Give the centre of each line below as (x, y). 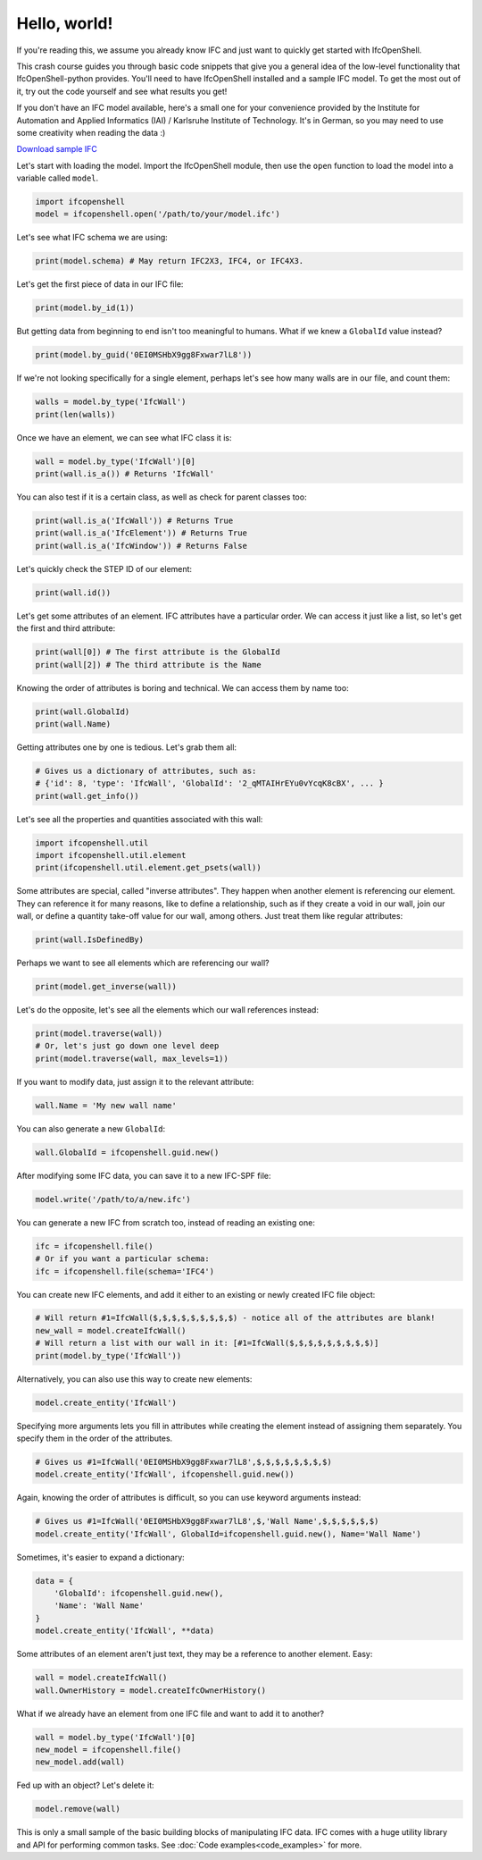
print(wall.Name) (73, 724)
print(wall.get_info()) (87, 796)
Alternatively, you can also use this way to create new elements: (134, 1379)
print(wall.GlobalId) (83, 711)
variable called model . (58, 178)
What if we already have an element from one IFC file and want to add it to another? (170, 1713)
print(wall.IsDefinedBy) (90, 940)
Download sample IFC (57, 149)
